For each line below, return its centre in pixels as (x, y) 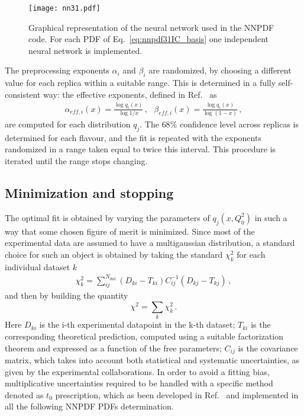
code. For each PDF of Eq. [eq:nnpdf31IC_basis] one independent (149, 39)
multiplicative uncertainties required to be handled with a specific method (139, 383)
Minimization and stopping (89, 192)
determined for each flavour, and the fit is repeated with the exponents (133, 137)
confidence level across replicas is (239, 124)
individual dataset (38, 266)
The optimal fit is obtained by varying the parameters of (107, 217)
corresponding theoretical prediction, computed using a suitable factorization (144, 336)
